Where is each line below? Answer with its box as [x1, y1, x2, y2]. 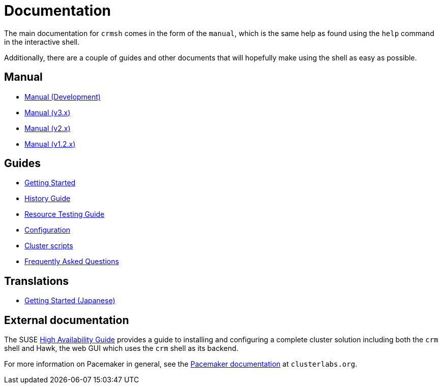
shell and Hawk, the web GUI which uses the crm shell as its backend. [4, 344, 239, 353]
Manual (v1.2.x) [24, 139, 76, 148]
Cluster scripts [24, 241, 73, 250]
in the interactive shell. [4, 37, 80, 46]
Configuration [24, 225, 71, 235]
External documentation [4, 313, 129, 327]
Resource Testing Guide [24, 210, 105, 219]
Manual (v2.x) [24, 123, 71, 133]
